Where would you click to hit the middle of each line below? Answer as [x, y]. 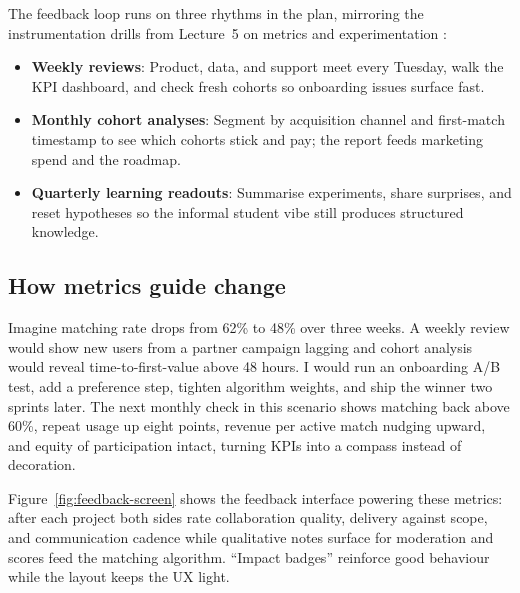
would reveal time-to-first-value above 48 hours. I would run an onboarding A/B [254, 366]
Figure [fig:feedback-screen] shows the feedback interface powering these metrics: [255, 497]
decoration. [42, 464]
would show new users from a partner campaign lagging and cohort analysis [240, 346]
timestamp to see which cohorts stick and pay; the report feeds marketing [257, 138]
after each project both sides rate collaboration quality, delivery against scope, [248, 517]
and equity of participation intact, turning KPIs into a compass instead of [235, 444]
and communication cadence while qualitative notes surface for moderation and [251, 537]
